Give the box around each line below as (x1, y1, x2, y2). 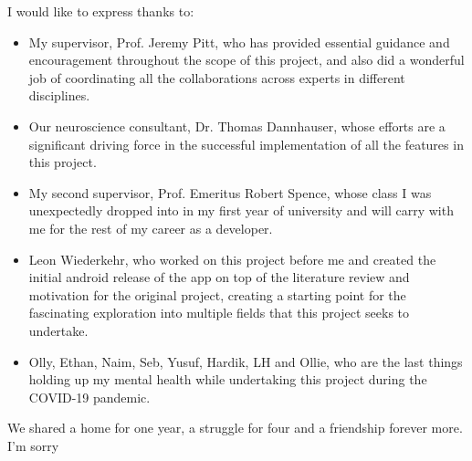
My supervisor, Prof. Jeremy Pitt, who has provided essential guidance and (28, 32, 450, 51)
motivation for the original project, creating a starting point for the (28, 285, 406, 304)
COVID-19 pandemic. (28, 387, 151, 406)
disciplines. (28, 86, 90, 105)
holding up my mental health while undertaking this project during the (28, 370, 427, 389)
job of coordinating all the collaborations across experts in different (28, 68, 405, 87)
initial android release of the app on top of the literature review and (28, 267, 410, 287)
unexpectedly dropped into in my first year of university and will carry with (28, 201, 454, 220)
